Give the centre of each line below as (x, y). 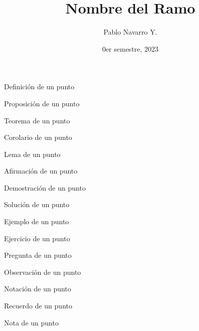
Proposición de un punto (42, 103)
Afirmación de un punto (41, 171)
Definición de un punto (39, 87)
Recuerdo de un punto (38, 306)
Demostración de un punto (45, 187)
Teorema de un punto (37, 120)
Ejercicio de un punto (37, 238)
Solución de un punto (37, 204)
